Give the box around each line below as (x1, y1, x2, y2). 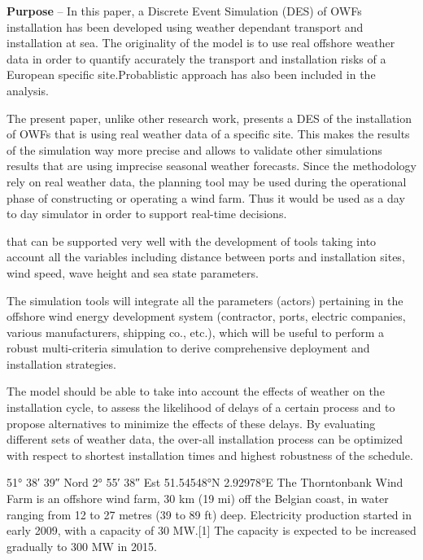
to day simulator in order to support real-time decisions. (7, 205, 287, 222)
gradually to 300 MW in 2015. (7, 537, 157, 554)
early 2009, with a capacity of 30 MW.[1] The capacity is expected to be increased (7, 522, 416, 539)
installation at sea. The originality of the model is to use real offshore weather (7, 34, 395, 51)
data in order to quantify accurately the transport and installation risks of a (7, 50, 386, 67)
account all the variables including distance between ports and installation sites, (7, 248, 405, 265)
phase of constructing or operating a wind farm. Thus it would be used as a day (7, 189, 405, 206)
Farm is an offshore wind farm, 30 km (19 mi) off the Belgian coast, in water (7, 490, 389, 507)
